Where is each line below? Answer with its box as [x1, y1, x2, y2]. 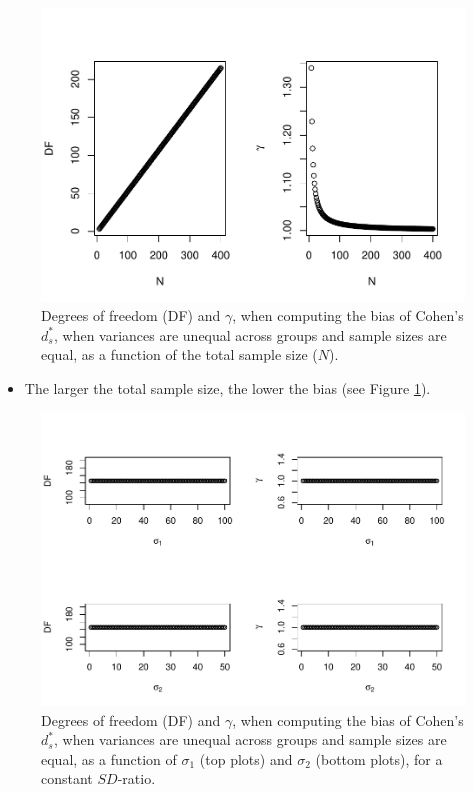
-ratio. [117, 768, 156, 789]
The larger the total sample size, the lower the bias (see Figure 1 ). [24, 377, 431, 398]
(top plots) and [199, 748, 293, 769]
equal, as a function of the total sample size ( [41, 344, 318, 365]
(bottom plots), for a [315, 748, 443, 769]
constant [41, 768, 93, 789]
